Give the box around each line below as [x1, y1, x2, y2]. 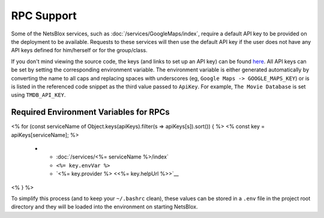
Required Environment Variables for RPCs [11, 107, 170, 117]
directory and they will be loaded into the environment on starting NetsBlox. [11, 203, 198, 210]
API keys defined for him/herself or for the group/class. [11, 47, 148, 54]
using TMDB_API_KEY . [11, 91, 66, 98]
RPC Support [11, 9, 77, 22]
